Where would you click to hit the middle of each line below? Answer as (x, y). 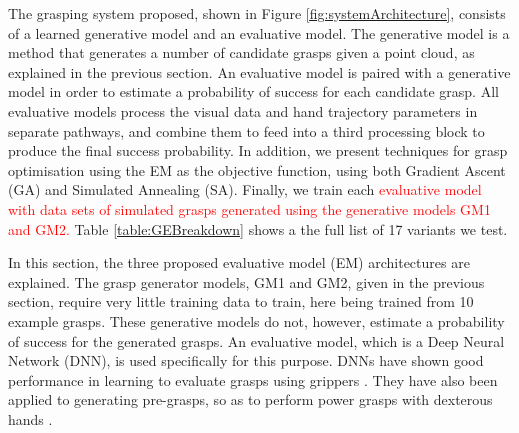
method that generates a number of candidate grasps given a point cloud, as (241, 52)
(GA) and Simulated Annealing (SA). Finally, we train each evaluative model (245, 189)
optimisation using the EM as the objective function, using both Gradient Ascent (257, 169)
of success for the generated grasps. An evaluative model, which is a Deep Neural (256, 340)
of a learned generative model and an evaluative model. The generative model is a (259, 32)
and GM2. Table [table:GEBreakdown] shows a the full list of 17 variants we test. (258, 228)
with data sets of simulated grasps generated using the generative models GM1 (249, 208)
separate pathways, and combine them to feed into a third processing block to (246, 130)
